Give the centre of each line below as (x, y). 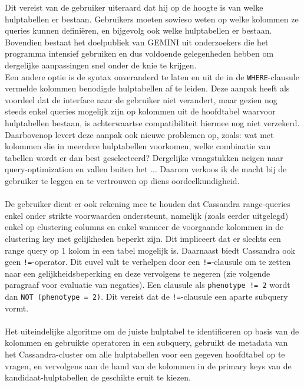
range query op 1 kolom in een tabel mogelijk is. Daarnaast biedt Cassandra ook (150, 250)
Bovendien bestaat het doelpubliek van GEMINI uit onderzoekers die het (137, 42)
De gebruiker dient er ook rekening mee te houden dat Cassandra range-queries (148, 204)
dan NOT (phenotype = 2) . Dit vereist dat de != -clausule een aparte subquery (146, 296)
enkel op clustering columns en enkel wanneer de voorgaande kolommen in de (144, 227)
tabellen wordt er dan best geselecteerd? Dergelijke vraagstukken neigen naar (144, 157)
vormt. (17, 308)
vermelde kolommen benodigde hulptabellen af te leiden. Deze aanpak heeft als (147, 88)
